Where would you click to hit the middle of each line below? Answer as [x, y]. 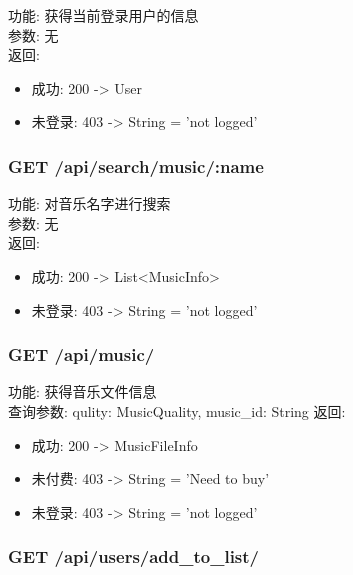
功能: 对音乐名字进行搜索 [89, 203]
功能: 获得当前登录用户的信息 [103, 15]
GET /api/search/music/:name [136, 165]
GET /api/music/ [81, 354]
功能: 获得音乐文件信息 [82, 391]
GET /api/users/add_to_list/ [134, 556]
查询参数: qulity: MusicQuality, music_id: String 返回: [177, 410]
